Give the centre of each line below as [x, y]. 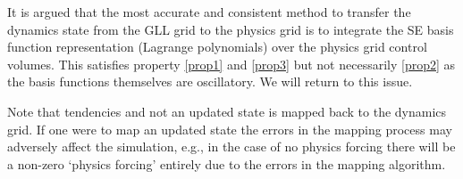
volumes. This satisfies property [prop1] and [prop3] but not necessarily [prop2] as [231, 64]
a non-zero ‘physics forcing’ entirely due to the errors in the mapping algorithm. [227, 163]
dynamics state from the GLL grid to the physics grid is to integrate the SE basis [231, 29]
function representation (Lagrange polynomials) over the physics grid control [217, 47]
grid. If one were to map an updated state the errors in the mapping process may [230, 129]
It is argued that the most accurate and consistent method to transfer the [209, 12]
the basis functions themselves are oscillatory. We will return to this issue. [210, 81]
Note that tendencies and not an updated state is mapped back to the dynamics [227, 111]
